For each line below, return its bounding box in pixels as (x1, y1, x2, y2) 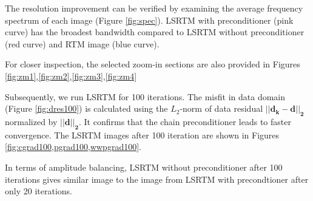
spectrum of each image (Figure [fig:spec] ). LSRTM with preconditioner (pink (5, 13, 294, 26)
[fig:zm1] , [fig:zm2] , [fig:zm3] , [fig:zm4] (5, 69, 137, 82)
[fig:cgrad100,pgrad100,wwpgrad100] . (5, 140, 141, 153)
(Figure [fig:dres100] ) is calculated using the (5, 102, 168, 115)
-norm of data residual (180, 102, 263, 115)
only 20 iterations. (5, 185, 72, 197)
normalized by (5, 115, 58, 128)
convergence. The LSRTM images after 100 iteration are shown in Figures (5, 128, 280, 141)
